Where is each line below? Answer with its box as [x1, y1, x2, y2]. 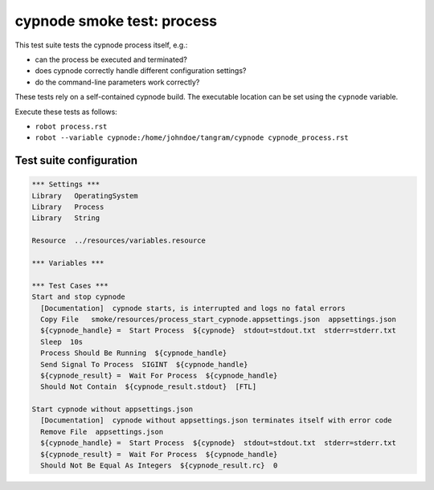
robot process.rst [35, 121, 108, 131]
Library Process [31, 202, 104, 212]
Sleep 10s [40, 337, 84, 346]
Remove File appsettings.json [40, 427, 164, 436]
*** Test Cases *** [31, 281, 108, 290]
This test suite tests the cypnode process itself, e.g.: [14, 40, 188, 50]
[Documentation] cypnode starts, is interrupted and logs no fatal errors [40, 304, 346, 312]
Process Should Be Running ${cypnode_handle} [40, 349, 227, 357]
